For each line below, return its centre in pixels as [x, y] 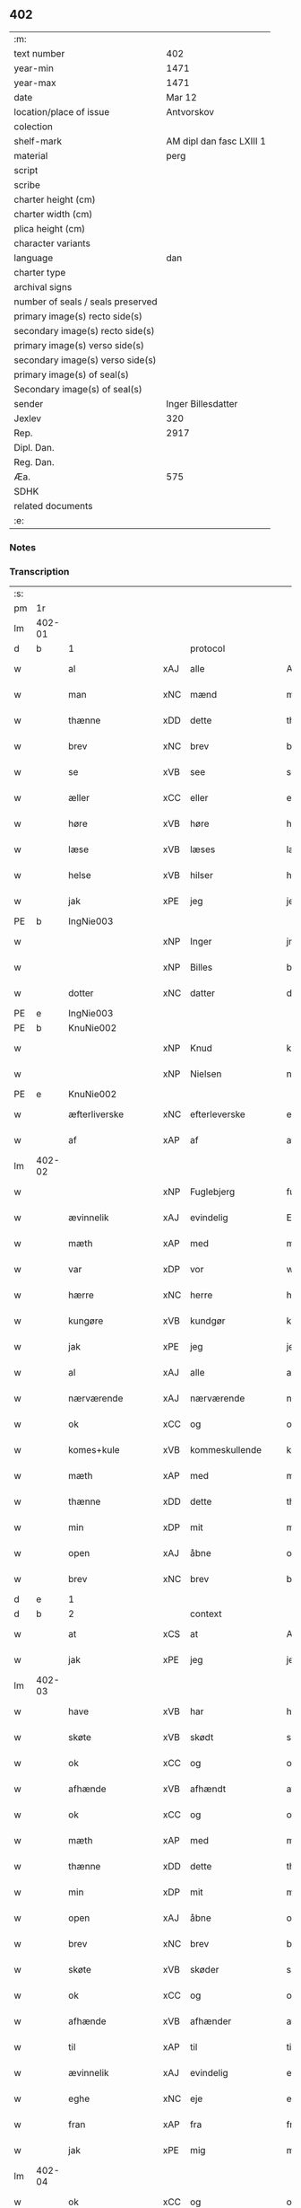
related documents [53, 506]
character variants [52, 243]
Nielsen [206, 1074]
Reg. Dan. [34, 462]
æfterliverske [96, 1114]
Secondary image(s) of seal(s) [78, 389]
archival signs [43, 286]
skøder [204, 1970]
